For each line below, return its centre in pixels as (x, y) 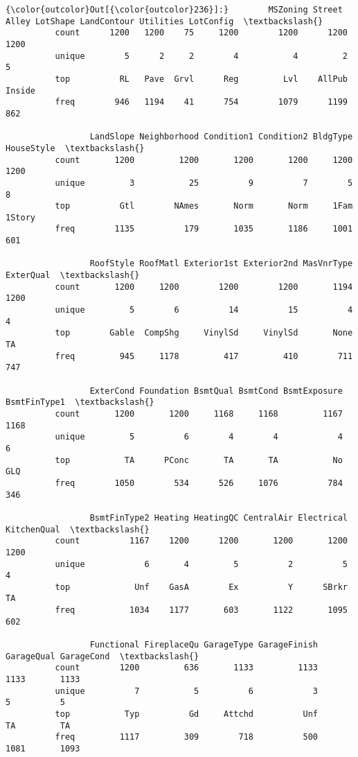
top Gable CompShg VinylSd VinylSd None (204, 333)
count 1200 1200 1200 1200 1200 (204, 160)
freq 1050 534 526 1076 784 (199, 483)
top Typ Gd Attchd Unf (187, 714)
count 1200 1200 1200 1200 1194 (204, 287)
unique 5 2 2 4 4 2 (201, 56)
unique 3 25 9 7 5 (204, 183)
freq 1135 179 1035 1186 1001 (204, 229)
